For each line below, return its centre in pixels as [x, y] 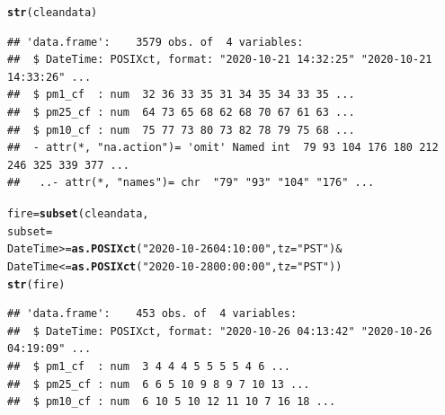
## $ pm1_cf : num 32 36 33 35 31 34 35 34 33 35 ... [181, 95]
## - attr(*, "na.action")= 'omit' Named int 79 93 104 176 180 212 [223, 148]
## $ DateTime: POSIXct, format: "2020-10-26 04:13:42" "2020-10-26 [220, 331]
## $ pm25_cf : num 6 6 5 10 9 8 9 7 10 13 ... [159, 384]
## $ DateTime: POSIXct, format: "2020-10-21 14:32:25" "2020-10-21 [220, 60]
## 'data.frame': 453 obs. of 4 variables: [152, 314]
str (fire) [36, 284]
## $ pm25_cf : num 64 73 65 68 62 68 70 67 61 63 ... [181, 113]
